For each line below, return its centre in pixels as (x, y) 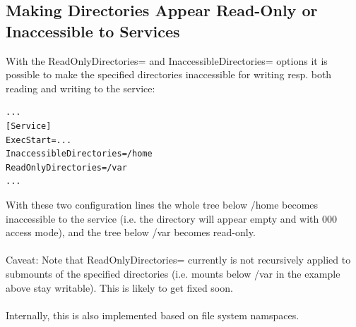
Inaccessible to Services (93, 31)
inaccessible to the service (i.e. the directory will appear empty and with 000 (171, 218)
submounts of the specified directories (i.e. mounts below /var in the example (173, 273)
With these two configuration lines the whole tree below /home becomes (162, 204)
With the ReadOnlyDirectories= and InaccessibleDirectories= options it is (167, 60)
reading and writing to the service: (81, 88)
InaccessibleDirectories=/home (79, 154)
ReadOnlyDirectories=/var (66, 167)
